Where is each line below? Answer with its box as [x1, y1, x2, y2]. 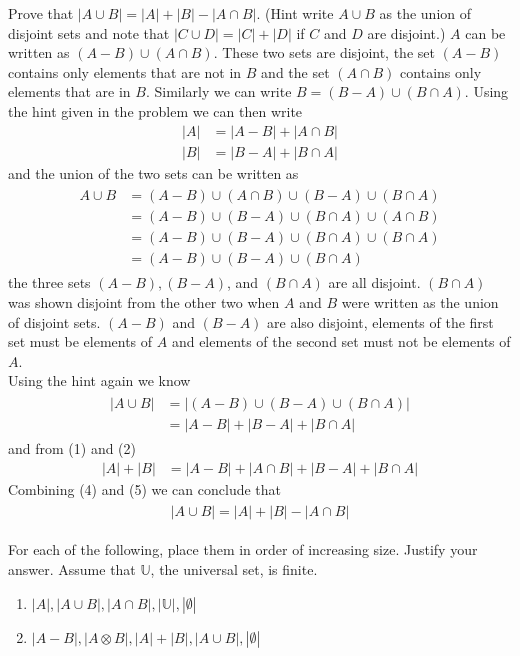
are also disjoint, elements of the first [267, 311, 494, 332]
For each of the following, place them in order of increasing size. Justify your [8, 539, 478, 560]
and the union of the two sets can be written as [8, 162, 299, 183]
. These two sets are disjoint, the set [213, 42, 435, 63]
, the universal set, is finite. [150, 558, 318, 579]
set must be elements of [8, 331, 153, 352]
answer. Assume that [8, 558, 136, 579]
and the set [261, 61, 330, 82]
